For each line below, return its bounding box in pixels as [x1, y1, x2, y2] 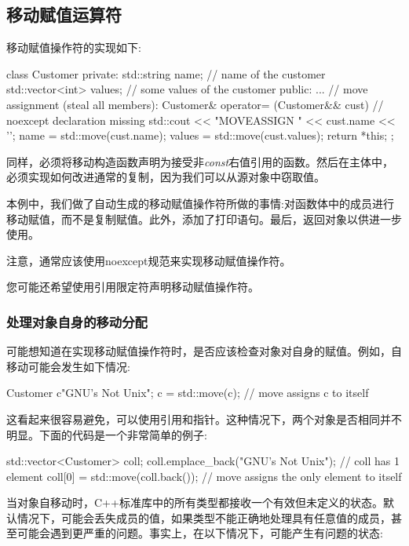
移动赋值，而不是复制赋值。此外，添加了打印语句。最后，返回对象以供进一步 [6, 210, 402, 227]
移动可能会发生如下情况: [6, 358, 130, 374]
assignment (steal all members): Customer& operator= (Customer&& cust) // [6, 96, 384, 112]
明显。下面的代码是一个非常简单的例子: [6, 426, 207, 442]
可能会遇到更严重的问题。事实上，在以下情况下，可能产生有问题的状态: [16, 525, 383, 541]
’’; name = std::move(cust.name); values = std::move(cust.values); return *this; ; [6, 127, 394, 144]
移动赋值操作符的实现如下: [6, 39, 141, 56]
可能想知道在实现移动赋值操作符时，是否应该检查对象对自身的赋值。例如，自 [6, 343, 402, 359]
